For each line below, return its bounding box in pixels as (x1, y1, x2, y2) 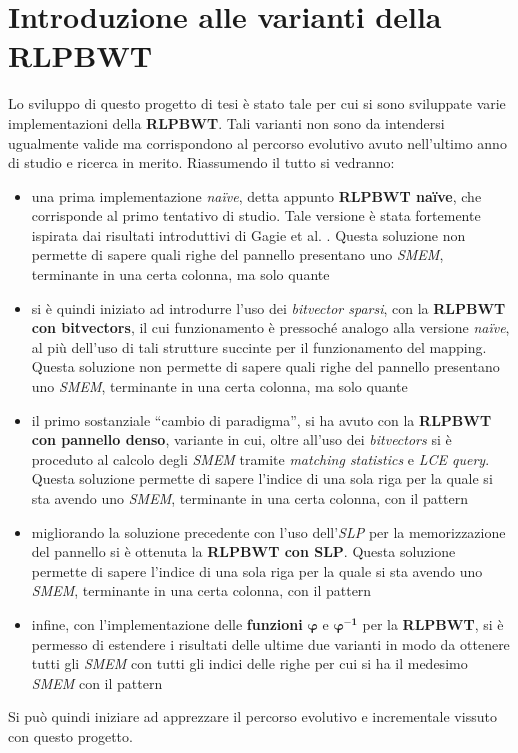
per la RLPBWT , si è (362, 613, 504, 634)
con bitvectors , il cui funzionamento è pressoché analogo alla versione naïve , (31, 317, 510, 338)
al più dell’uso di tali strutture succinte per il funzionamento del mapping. (31, 336, 487, 357)
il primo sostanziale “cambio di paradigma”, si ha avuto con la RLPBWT (31, 409, 492, 430)
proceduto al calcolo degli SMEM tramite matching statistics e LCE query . (31, 448, 490, 469)
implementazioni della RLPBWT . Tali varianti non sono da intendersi (8, 112, 445, 133)
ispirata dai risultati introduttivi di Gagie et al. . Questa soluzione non (31, 224, 466, 245)
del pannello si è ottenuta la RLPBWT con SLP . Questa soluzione (31, 541, 456, 562)
